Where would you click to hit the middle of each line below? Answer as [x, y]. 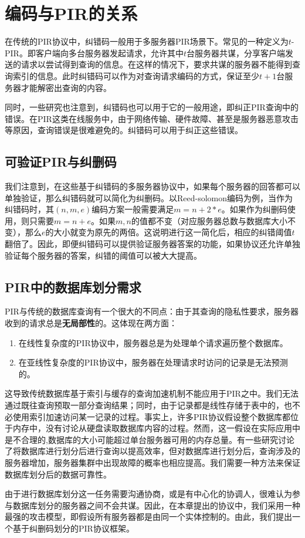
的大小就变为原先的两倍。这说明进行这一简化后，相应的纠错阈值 [169, 232]
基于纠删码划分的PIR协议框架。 [73, 528]
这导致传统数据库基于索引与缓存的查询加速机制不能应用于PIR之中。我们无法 [152, 393]
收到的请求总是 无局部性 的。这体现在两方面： [91, 323]
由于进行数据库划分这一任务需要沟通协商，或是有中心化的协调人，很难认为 [148, 494]
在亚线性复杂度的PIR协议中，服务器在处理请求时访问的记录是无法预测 [153, 362]
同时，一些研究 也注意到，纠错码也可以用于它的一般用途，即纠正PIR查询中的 [152, 107]
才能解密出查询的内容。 [66, 87]
